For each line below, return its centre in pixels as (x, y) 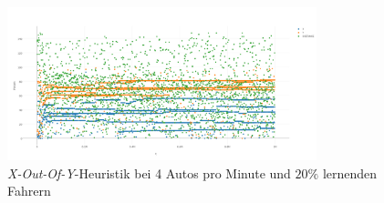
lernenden (350, 173)
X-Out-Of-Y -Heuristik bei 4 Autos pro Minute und (149, 173)
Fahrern (29, 191)
